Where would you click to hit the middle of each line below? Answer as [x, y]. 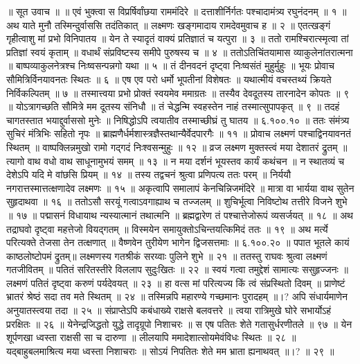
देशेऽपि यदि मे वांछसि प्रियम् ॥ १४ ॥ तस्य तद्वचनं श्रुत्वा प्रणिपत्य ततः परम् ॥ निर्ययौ [149, 174]
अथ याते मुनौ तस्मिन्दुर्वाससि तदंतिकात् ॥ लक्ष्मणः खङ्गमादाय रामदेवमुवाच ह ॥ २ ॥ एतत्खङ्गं [169, 25]
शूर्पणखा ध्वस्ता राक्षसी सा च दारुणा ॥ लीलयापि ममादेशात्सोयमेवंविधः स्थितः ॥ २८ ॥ [151, 337]
